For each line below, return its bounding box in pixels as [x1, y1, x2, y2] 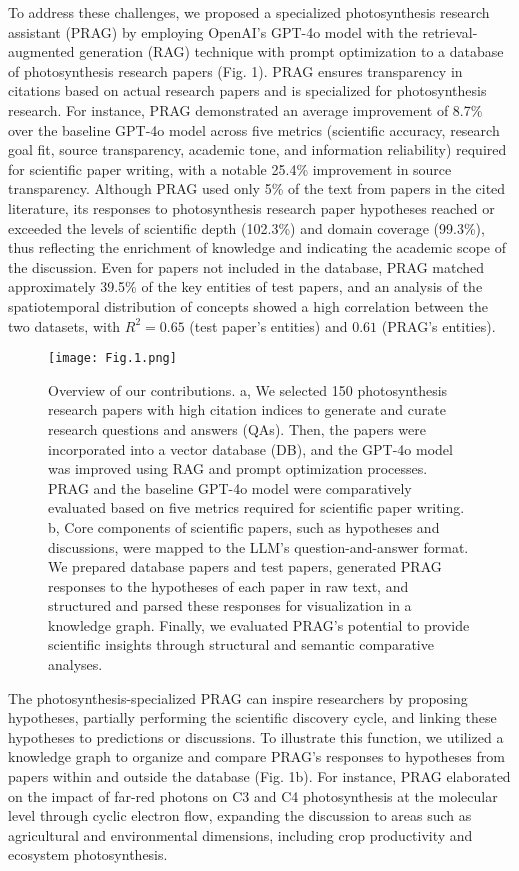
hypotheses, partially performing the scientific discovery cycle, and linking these [8, 707, 497, 728]
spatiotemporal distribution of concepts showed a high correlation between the [8, 295, 488, 316]
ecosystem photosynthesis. [8, 844, 168, 865]
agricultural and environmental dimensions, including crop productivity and [8, 824, 473, 845]
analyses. [48, 654, 103, 675]
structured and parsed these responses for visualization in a [48, 595, 412, 616]
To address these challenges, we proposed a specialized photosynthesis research [8, 2, 490, 22]
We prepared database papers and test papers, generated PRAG [48, 556, 442, 577]
